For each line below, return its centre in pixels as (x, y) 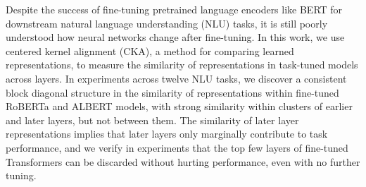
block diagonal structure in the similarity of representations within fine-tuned (172, 92)
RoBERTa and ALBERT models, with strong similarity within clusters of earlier (179, 106)
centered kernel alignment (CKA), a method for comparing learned (150, 50)
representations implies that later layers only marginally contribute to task (167, 134)
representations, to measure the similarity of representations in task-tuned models (182, 65)
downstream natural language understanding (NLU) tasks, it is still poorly (167, 23)
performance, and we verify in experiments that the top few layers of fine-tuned (177, 147)
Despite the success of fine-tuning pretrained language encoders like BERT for (174, 9)
